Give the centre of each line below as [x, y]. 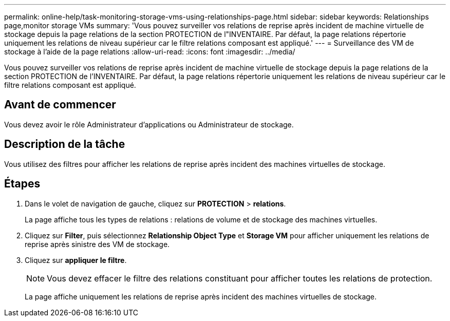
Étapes [22, 184]
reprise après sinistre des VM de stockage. [97, 244]
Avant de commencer [60, 105]
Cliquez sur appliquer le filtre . [76, 260]
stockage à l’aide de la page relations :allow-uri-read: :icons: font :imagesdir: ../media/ [150, 52]
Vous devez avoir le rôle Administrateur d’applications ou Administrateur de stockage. [149, 124]
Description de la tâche [65, 144]
